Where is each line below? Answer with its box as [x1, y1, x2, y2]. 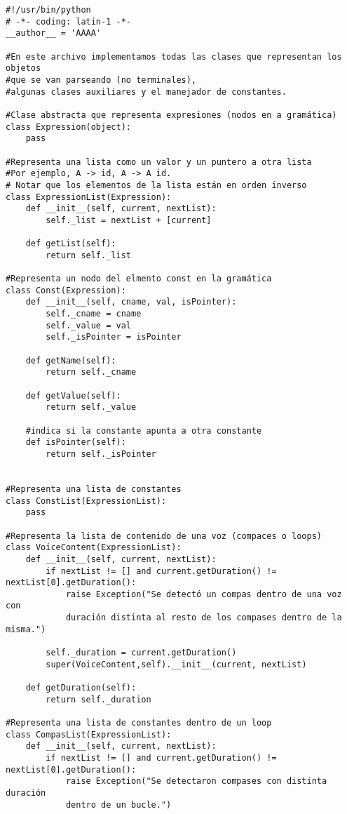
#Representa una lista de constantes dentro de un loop [6, 718, 272, 728]
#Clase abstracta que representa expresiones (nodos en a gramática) [6, 109, 337, 120]
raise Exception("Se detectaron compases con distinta [65, 776, 327, 787]
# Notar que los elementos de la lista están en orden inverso [6, 180, 307, 190]
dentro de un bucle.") [65, 799, 172, 810]
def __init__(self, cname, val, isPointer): [25, 297, 237, 307]
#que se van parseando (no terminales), [6, 74, 197, 85]
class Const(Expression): [6, 285, 126, 295]
